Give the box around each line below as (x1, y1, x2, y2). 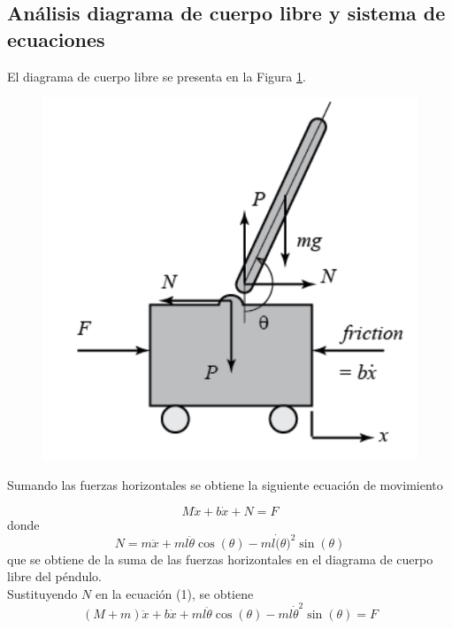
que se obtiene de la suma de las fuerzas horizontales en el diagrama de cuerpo (7, 549, 433, 568)
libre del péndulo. (7, 567, 103, 586)
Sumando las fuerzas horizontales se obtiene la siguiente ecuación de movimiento (7, 475, 443, 493)
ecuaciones (7, 25, 105, 52)
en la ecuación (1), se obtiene (96, 584, 254, 602)
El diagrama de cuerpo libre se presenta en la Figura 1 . (7, 66, 306, 85)
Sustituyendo (7, 584, 78, 602)
